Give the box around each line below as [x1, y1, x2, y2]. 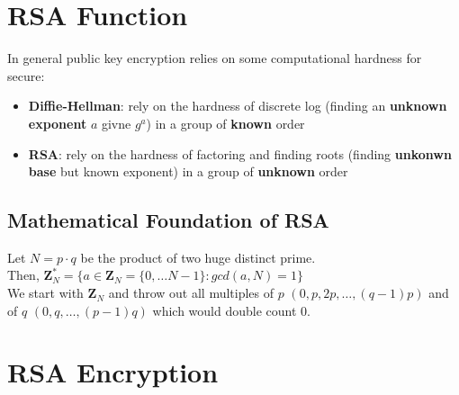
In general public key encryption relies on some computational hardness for [7, 49, 422, 67]
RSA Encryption [7, 354, 219, 391]
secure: [7, 66, 45, 85]
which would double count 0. [152, 301, 310, 319]
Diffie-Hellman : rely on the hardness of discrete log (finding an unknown [28, 96, 447, 115]
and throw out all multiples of [108, 283, 274, 302]
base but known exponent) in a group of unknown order [28, 162, 348, 181]
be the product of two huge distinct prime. [80, 247, 316, 266]
